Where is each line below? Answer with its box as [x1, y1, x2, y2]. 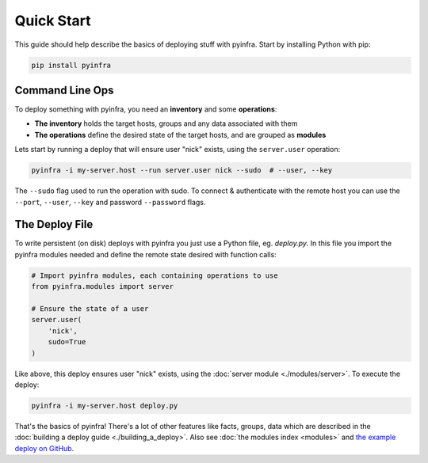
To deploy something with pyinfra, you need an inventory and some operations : [14, 104, 277, 114]
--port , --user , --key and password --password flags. [14, 197, 206, 207]
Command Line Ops [14, 83, 114, 97]
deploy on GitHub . [14, 443, 75, 453]
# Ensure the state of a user [31, 305, 149, 313]
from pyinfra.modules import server [31, 282, 174, 291]
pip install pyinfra [31, 60, 111, 70]
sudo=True [48, 337, 86, 347]
